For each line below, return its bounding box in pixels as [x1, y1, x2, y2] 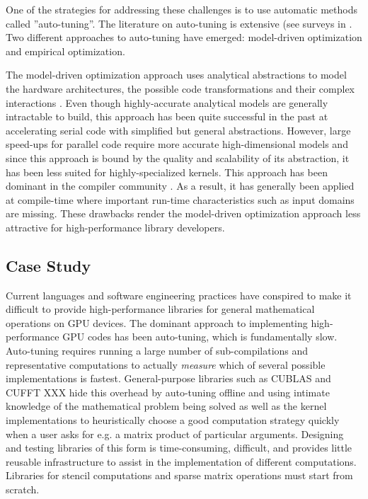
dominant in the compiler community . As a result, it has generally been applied [6, 178, 355, 193]
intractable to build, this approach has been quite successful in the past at [6, 109, 328, 124]
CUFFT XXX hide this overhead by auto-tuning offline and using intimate [6, 384, 330, 399]
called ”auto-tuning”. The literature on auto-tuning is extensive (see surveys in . [6, 16, 352, 30]
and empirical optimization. [6, 43, 125, 58]
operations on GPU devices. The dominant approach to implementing [6, 315, 308, 330]
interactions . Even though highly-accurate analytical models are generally [6, 95, 328, 110]
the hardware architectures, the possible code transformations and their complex [6, 81, 355, 96]
